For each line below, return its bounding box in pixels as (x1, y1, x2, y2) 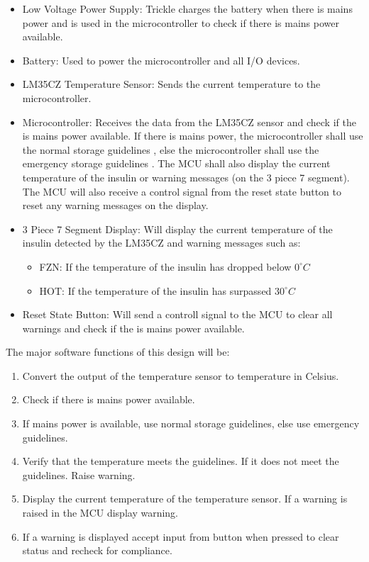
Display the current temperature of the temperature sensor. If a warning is (22, 491, 348, 506)
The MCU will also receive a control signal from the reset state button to (22, 184, 341, 198)
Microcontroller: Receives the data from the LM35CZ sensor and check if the (22, 114, 356, 129)
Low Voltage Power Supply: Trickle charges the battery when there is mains (22, 1, 353, 16)
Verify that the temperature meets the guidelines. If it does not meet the (22, 454, 339, 468)
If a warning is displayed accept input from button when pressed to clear (22, 529, 339, 544)
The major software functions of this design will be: (6, 344, 230, 359)
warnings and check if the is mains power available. (22, 320, 245, 335)
